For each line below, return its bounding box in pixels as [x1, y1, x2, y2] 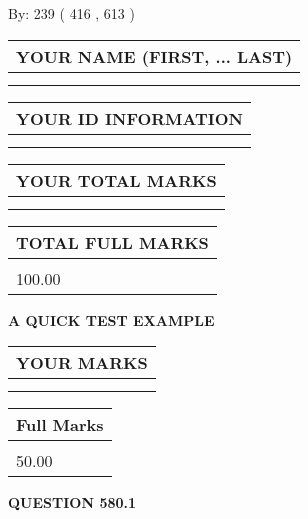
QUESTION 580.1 [8, 492, 137, 513]
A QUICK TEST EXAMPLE [8, 309, 215, 330]
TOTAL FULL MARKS [16, 230, 209, 254]
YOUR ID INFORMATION [16, 106, 243, 130]
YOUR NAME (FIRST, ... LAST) [16, 44, 293, 68]
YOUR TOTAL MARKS [16, 168, 217, 192]
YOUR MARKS [16, 351, 148, 375]
